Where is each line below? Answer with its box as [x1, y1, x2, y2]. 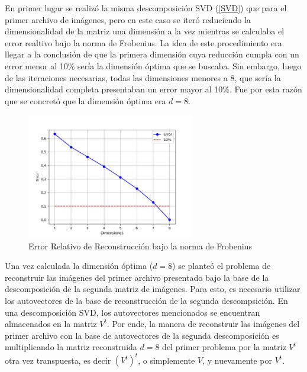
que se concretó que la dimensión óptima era [5, 94, 166, 107]
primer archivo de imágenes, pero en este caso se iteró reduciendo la [5, 13, 251, 25]
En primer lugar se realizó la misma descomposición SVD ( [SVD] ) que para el [5, 2, 287, 14]
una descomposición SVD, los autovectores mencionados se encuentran [5, 306, 260, 318]
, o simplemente [138, 354, 195, 366]
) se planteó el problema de [172, 259, 271, 272]
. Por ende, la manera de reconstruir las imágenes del [106, 318, 300, 330]
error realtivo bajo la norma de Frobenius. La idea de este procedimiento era [5, 36, 282, 49]
